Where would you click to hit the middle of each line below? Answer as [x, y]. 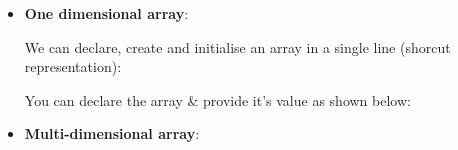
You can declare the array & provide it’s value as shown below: [217, 99]
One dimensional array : [106, 13]
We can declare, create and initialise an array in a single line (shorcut [237, 46]
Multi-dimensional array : [112, 133]
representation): [73, 66]
